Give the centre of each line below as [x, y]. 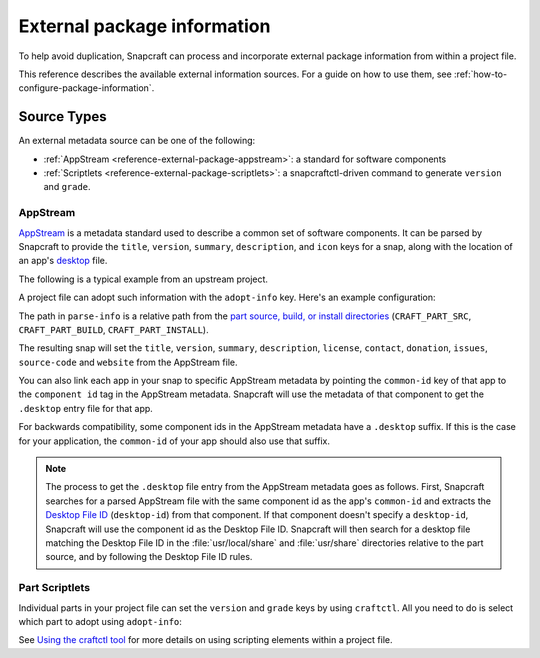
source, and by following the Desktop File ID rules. [149, 557]
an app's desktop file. [63, 261]
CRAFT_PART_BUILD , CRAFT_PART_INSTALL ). [113, 329]
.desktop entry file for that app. [86, 408]
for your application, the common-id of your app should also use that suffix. [174, 441]
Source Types [62, 116]
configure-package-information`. [86, 88]
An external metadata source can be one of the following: [137, 141]
